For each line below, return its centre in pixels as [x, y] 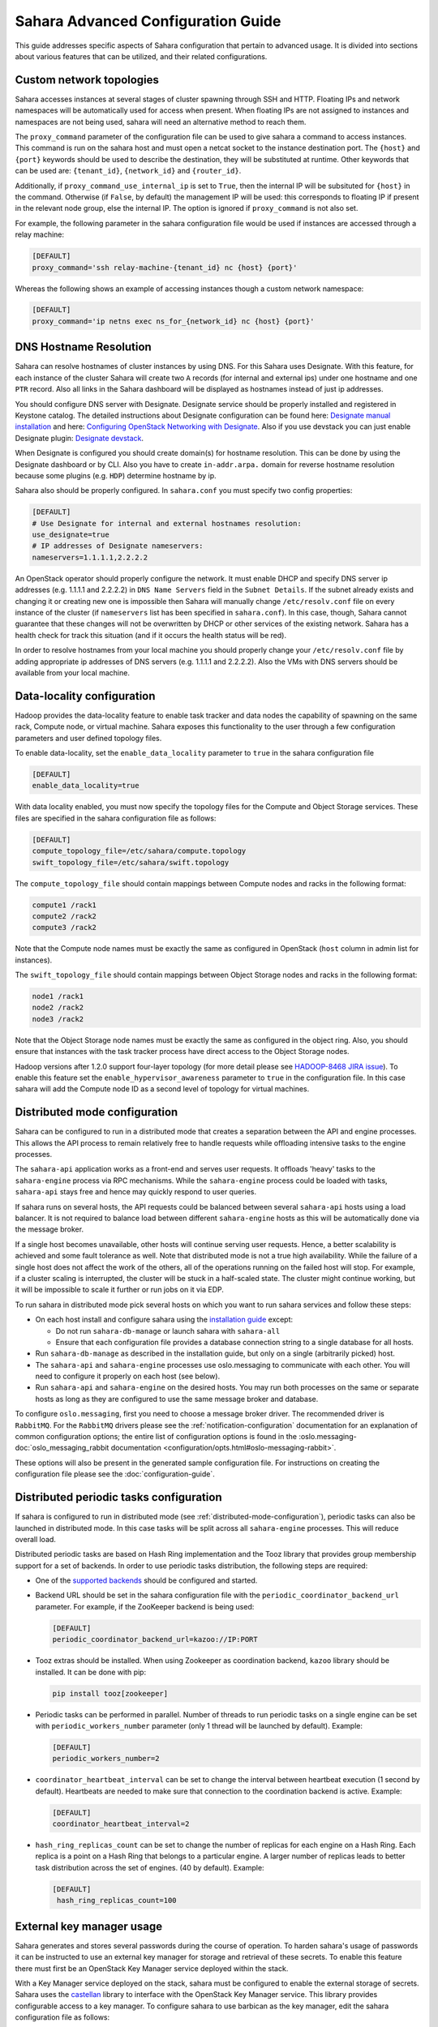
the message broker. [49, 1229]
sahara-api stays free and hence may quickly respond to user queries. [136, 1192]
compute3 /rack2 [64, 928]
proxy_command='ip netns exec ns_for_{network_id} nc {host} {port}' [173, 321]
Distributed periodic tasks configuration [118, 1497]
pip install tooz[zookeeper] [110, 1693]
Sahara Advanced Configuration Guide [148, 21]
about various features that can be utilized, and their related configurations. [141, 56]
